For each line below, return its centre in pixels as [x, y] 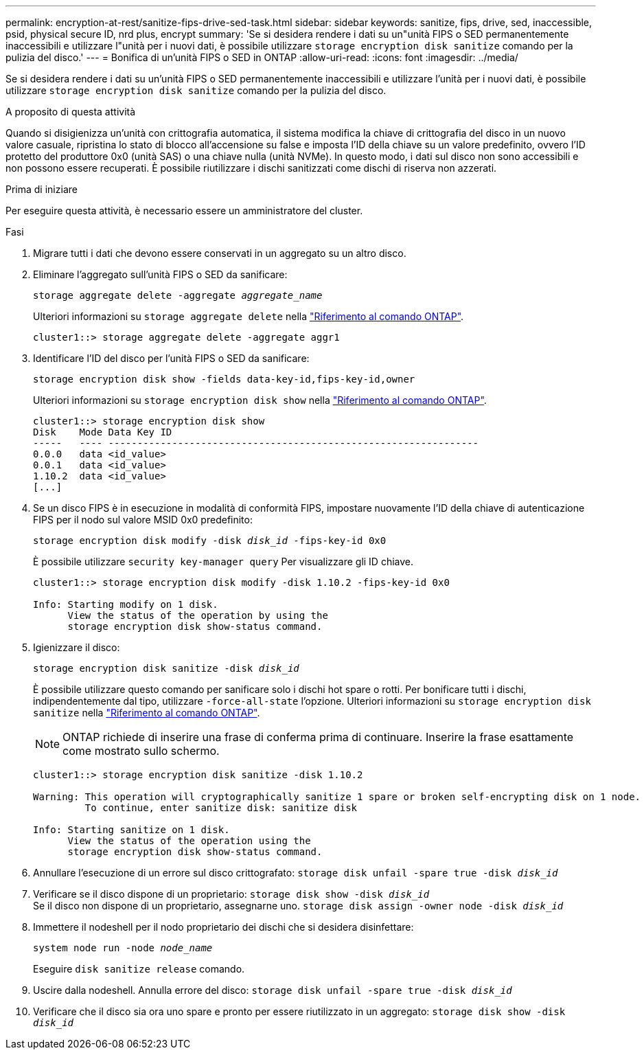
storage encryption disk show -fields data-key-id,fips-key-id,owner [224, 379]
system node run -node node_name [123, 948]
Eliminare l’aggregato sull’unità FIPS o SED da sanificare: [160, 274]
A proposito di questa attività [71, 112]
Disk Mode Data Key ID [103, 432]
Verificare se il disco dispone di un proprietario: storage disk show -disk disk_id [231, 894]
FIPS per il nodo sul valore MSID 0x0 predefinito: [143, 520]
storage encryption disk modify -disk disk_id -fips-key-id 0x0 [210, 541]
